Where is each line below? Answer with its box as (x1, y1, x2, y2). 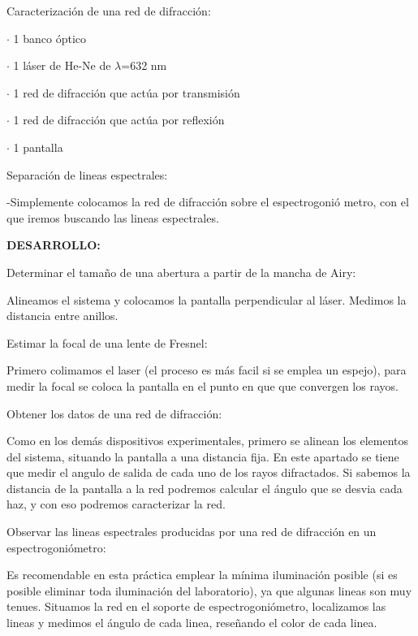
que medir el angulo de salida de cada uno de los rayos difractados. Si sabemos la (6, 464, 411, 481)
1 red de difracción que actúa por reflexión (13, 111, 225, 128)
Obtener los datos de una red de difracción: (6, 405, 222, 422)
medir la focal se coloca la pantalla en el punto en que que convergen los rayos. (6, 377, 399, 394)
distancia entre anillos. (6, 307, 119, 324)
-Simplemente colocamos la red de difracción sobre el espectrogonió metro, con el (6, 193, 409, 210)
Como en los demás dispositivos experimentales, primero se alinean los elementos (6, 432, 409, 449)
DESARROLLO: (6, 236, 101, 253)
